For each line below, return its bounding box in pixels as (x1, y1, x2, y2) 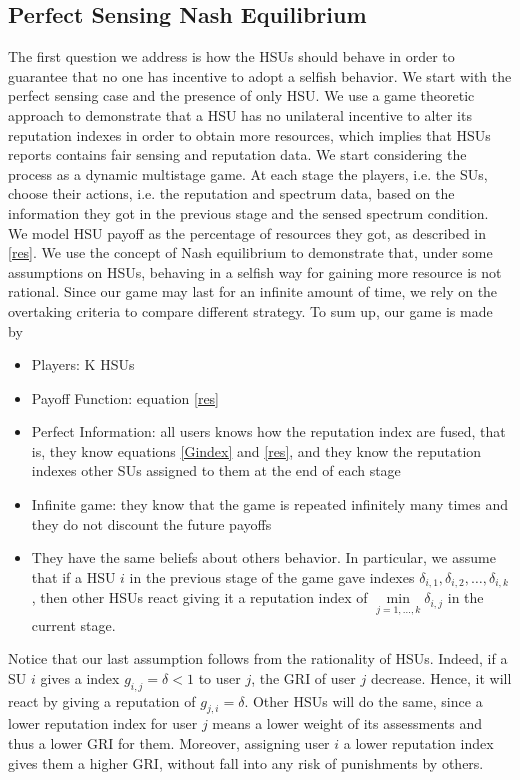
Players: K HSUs (31, 354, 135, 375)
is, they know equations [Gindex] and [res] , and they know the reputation (31, 440, 482, 461)
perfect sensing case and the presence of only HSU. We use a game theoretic (8, 85, 475, 106)
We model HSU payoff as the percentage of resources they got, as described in (8, 222, 487, 243)
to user (198, 667, 241, 688)
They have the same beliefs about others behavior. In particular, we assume (31, 547, 496, 568)
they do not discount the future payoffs (31, 513, 272, 534)
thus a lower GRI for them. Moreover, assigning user (8, 732, 330, 753)
